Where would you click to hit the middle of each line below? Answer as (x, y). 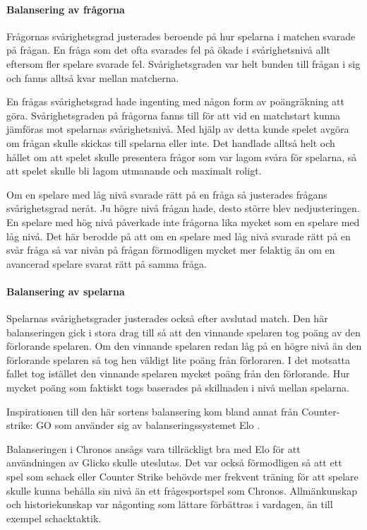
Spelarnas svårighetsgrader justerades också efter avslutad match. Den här (167, 318)
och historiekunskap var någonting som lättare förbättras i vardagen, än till (170, 504)
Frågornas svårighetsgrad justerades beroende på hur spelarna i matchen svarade (181, 36)
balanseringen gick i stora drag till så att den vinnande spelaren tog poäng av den (183, 332)
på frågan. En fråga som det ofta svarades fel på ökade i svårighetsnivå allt (168, 50)
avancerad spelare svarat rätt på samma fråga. (107, 263)
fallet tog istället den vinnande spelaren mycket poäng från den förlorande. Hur (178, 373)
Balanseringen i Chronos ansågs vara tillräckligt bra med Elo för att (154, 448)
